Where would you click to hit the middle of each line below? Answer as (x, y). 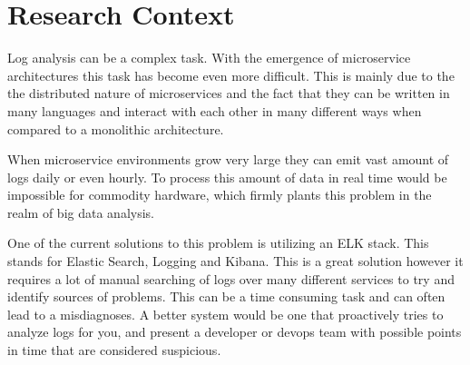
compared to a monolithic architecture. (116, 128)
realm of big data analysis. (81, 212)
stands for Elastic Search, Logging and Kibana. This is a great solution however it (235, 261)
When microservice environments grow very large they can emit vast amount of (228, 159)
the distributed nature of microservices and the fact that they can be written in (229, 93)
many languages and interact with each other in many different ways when (215, 110)
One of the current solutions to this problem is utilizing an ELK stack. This (218, 243)
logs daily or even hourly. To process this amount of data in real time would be (227, 177)
